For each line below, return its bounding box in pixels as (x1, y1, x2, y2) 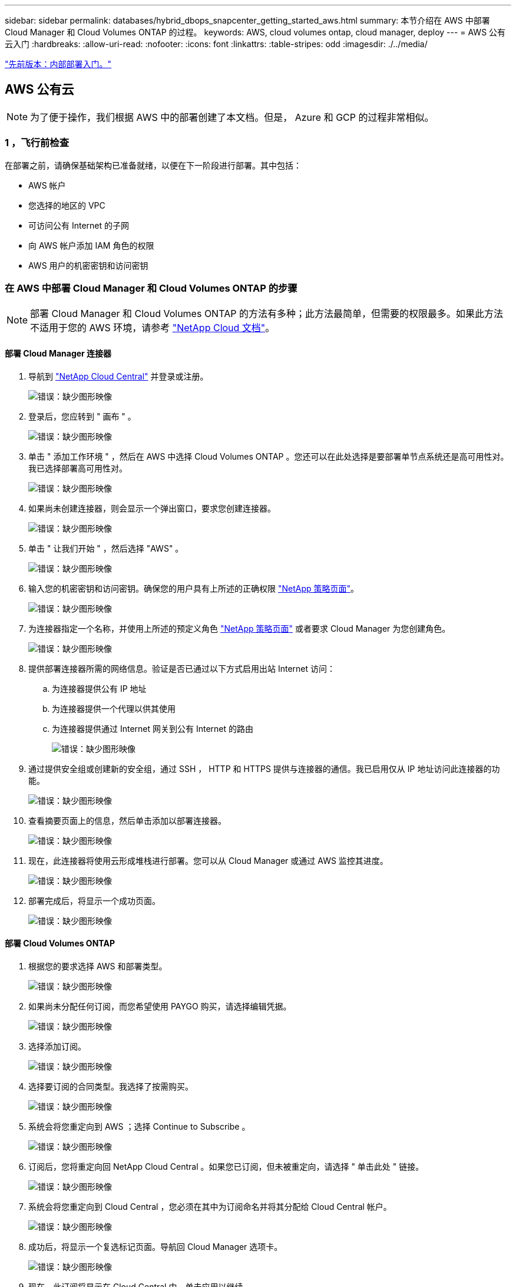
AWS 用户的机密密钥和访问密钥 (28, 260, 148, 270)
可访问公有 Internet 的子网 (28, 220, 130, 230)
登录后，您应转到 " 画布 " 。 (28, 411, 136, 421)
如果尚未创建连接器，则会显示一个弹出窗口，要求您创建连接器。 (28, 503, 276, 513)
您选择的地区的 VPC (28, 200, 105, 210)
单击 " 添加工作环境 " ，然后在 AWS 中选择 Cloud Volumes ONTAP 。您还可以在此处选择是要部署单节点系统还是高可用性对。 (28, 451, 509, 461)
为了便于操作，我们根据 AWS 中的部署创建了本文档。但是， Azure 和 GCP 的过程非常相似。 (30, 111, 434, 123)
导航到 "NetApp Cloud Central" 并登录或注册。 (28, 371, 209, 381)
